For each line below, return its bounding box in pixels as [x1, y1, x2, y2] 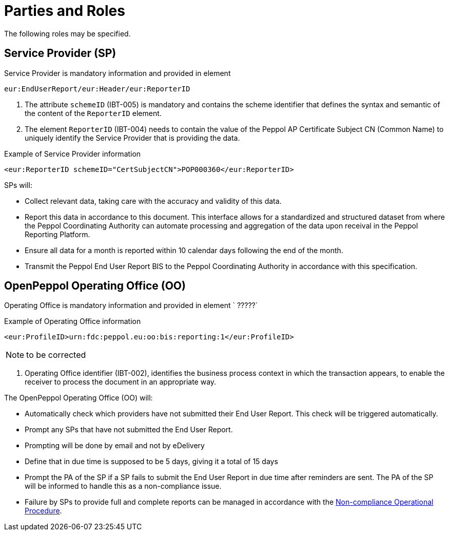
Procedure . [25, 506, 62, 515]
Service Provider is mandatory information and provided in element [4, 68, 231, 78]
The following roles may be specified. [4, 29, 131, 38]
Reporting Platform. [25, 230, 90, 239]
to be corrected [26, 350, 86, 360]
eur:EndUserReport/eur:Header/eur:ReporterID [4, 84, 190, 93]
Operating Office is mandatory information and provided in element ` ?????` [4, 301, 258, 310]
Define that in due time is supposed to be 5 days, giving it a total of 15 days [25, 457, 278, 466]
